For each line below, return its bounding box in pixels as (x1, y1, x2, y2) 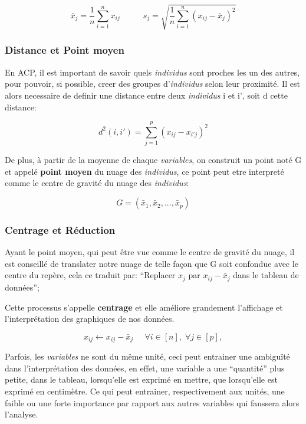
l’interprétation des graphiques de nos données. (5, 312, 175, 325)
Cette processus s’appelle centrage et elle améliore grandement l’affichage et (5, 301, 283, 313)
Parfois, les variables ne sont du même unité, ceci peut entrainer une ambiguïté (5, 350, 290, 363)
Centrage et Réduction (5, 222, 116, 237)
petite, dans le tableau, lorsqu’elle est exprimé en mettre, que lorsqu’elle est (5, 373, 278, 386)
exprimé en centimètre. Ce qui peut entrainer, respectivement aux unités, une (5, 384, 285, 397)
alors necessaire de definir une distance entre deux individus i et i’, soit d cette (5, 89, 288, 101)
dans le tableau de (233, 269, 299, 281)
